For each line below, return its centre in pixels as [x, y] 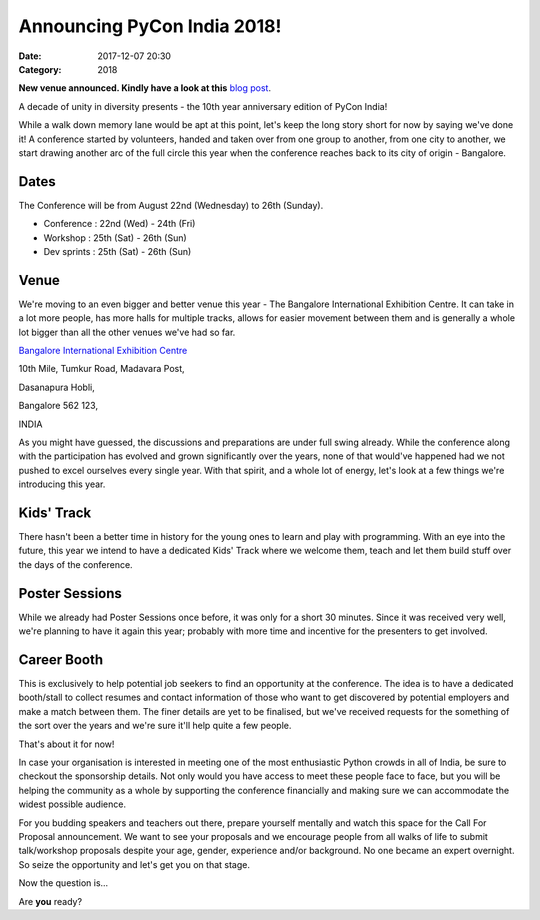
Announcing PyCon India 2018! [150, 26]
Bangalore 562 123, [58, 406]
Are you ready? [50, 901]
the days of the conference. [76, 564]
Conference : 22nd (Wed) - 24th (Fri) [119, 224]
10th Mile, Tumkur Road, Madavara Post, [101, 369]
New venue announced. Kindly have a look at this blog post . [145, 88]
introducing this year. [62, 484]
